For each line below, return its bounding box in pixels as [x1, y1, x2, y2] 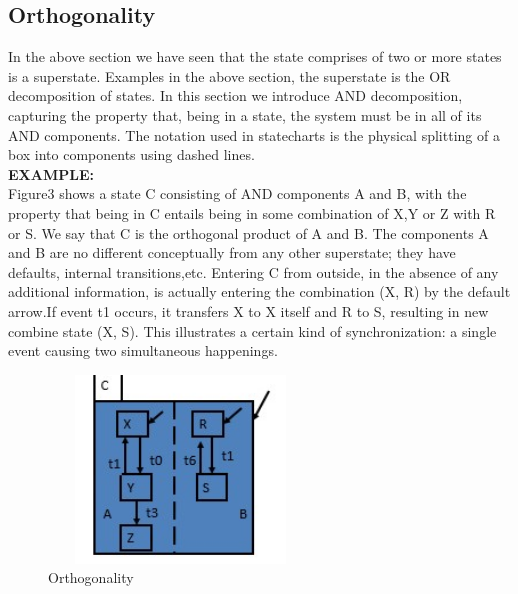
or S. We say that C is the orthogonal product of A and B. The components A [8, 222, 489, 243]
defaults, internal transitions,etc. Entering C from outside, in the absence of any [8, 261, 499, 282]
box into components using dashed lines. [8, 144, 255, 165]
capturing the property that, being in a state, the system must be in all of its [8, 104, 482, 125]
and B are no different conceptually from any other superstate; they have [8, 242, 456, 263]
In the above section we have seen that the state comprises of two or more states [8, 46, 502, 67]
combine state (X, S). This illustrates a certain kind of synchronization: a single [8, 320, 497, 341]
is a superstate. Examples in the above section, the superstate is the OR [8, 65, 451, 86]
